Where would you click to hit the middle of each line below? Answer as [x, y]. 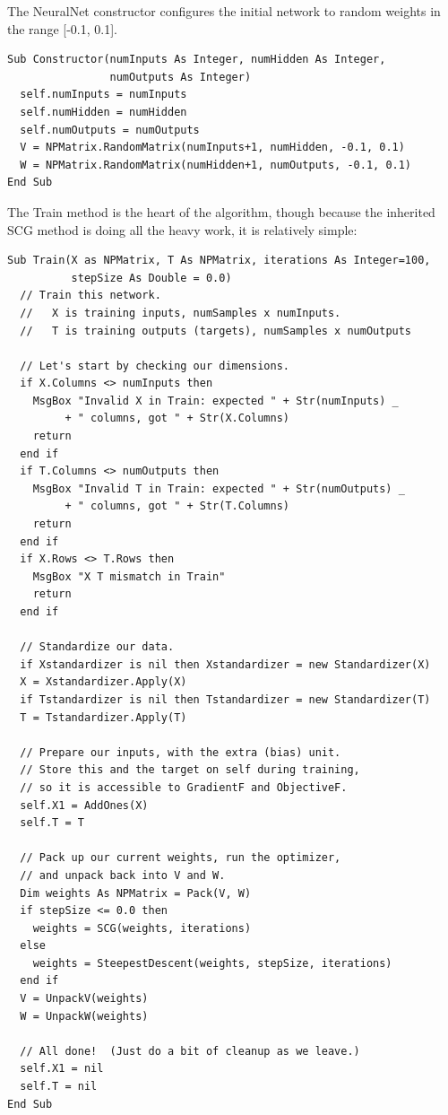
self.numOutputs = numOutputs [110, 130]
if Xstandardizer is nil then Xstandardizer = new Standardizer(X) [225, 664]
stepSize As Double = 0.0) [151, 278]
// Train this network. [90, 296]
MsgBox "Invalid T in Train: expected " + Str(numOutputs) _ [219, 488]
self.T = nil [59, 1087]
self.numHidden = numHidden [103, 112]
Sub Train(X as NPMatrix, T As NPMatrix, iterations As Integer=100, [219, 261]
